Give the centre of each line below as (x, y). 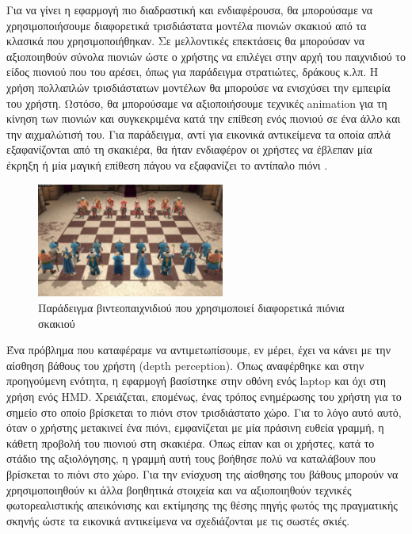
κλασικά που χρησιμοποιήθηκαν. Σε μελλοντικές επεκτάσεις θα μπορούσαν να (186, 41)
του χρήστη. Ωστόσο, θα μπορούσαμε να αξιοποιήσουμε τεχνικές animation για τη (197, 103)
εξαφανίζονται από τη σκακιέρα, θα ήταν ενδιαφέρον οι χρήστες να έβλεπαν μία (189, 149)
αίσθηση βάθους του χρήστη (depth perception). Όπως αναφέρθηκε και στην (185, 365)
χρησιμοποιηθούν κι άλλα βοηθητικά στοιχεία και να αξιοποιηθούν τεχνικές (179, 489)
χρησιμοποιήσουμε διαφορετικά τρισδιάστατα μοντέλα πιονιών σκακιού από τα (187, 25)
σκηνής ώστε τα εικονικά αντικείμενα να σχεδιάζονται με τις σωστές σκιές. (178, 520)
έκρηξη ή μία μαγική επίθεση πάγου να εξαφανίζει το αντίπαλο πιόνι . (167, 164)
